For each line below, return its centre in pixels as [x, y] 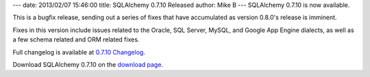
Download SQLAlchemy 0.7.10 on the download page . [88, 64]
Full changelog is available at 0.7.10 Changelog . [79, 52]
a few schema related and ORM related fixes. [76, 40]
